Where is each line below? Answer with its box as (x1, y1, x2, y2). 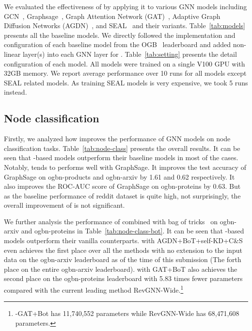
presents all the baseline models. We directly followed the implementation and (4, 30, 236, 40)
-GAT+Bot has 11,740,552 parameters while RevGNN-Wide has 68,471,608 (15, 308, 239, 318)
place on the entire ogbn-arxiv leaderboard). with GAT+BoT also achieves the (4, 264, 237, 274)
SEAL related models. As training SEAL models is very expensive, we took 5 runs (4, 77, 248, 87)
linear (4, 49, 21, 59)
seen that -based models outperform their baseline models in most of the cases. (4, 152, 238, 163)
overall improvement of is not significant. (4, 200, 125, 210)
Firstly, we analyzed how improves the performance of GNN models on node (4, 133, 231, 144)
